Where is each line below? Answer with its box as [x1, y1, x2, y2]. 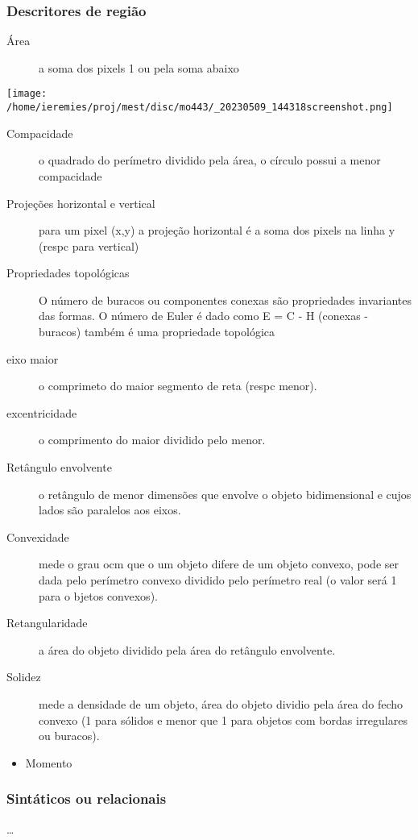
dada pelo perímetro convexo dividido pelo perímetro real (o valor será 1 [39, 572, 397, 588]
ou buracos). [39, 727, 100, 744]
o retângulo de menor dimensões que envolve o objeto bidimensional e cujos [39, 485, 412, 502]
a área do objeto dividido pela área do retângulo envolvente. [39, 641, 336, 658]
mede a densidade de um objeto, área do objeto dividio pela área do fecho [39, 695, 404, 712]
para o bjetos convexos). [39, 587, 158, 604]
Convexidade [6, 528, 69, 545]
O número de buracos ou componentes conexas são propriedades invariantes [39, 291, 412, 308]
